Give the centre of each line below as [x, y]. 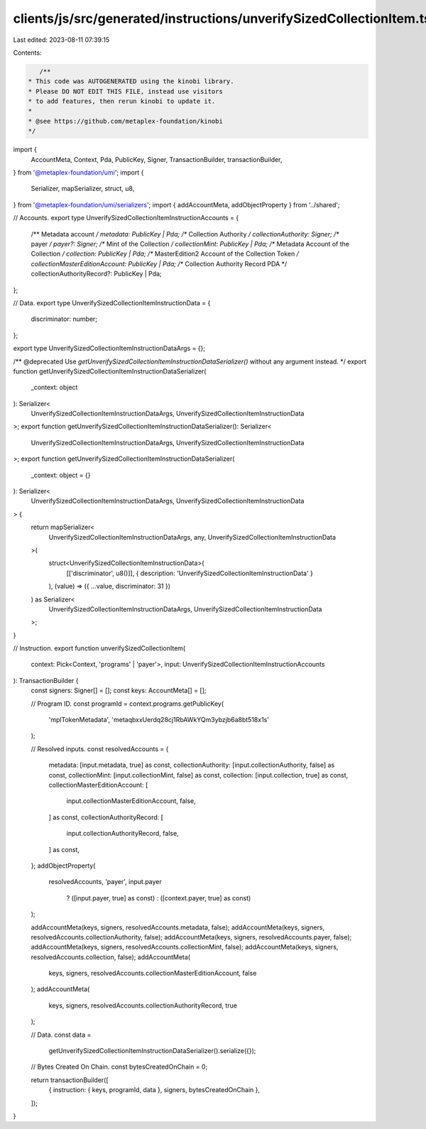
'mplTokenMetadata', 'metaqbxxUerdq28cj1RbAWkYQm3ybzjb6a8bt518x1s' [159, 720]
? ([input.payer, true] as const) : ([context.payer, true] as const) [159, 898]
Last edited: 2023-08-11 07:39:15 [61, 40]
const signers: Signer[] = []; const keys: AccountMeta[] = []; [119, 691]
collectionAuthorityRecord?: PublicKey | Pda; [97, 274]
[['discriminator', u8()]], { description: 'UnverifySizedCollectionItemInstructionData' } [190, 573]
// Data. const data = [61, 1035]
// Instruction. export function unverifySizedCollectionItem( [99, 648]
